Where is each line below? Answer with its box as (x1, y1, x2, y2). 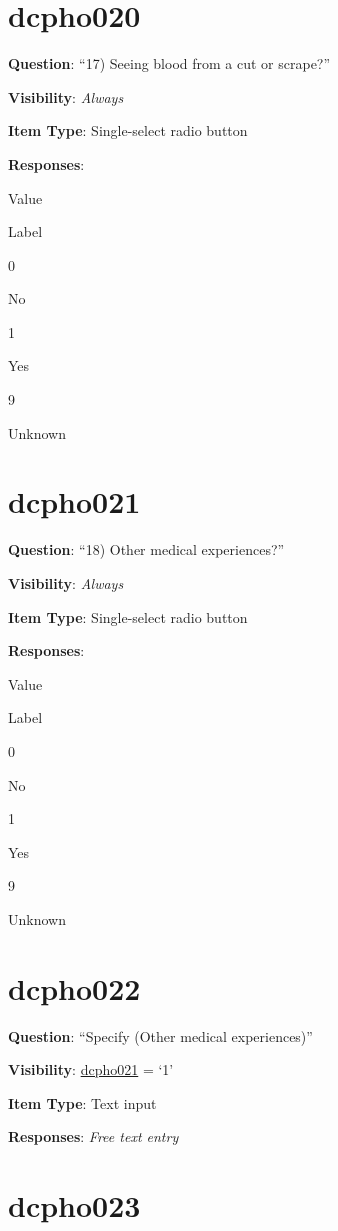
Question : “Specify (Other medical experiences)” (8, 1025, 313, 1046)
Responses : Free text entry (8, 1126, 179, 1147)
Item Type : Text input (8, 1092, 157, 1113)
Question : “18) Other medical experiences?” (8, 539, 285, 560)
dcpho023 (8, 1185, 141, 1226)
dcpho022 (8, 967, 141, 1008)
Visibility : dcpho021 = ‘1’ (8, 1059, 174, 1080)
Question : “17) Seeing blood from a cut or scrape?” (8, 53, 331, 74)
